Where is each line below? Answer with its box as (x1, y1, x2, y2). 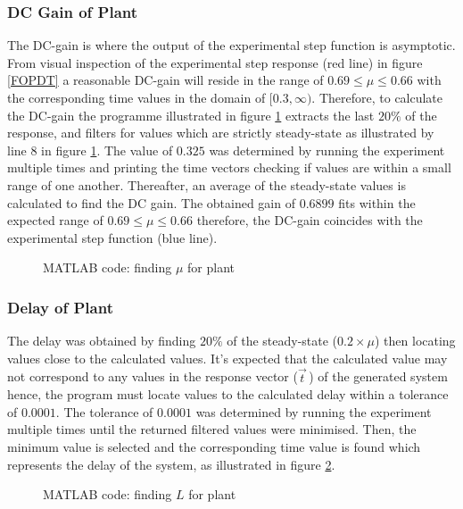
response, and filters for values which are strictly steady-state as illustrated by (7, 123, 434, 142)
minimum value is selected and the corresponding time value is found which (7, 437, 421, 455)
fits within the (338, 193, 416, 212)
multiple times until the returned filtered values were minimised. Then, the (7, 420, 417, 438)
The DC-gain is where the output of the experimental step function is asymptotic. (7, 36, 456, 54)
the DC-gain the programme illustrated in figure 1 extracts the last (7, 105, 375, 124)
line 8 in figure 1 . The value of (7, 140, 173, 159)
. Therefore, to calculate (311, 88, 443, 106)
